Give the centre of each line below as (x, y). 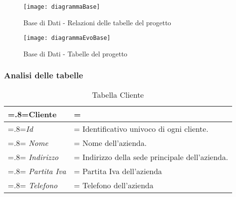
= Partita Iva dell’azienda (118, 171)
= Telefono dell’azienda (114, 185)
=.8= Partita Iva (37, 171)
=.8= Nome (28, 143)
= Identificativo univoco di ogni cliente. (141, 128)
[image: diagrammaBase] (62, 7)
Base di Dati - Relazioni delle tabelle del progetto (97, 22)
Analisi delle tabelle (44, 75)
